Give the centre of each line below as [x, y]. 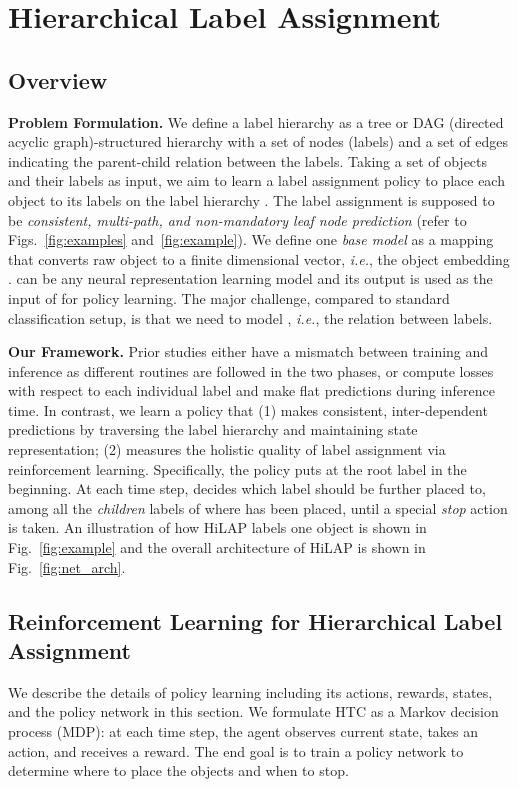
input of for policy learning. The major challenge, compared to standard [229, 297]
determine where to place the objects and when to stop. [178, 770]
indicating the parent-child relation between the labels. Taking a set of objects [248, 160]
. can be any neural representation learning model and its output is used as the [250, 278]
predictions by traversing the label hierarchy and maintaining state [213, 429]
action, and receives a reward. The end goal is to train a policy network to [236, 750]
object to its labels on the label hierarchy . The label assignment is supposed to [251, 199]
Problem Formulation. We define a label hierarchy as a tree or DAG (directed [256, 121]
